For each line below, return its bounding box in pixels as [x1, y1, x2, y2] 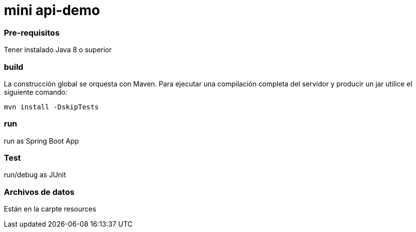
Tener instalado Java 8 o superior [4, 45, 112, 54]
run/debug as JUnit [4, 170, 66, 179]
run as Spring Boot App [4, 136, 79, 145]
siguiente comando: [4, 87, 67, 96]
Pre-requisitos [4, 27, 60, 38]
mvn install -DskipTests [4, 103, 99, 111]
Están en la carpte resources [4, 205, 96, 213]
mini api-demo [4, 2, 100, 19]
